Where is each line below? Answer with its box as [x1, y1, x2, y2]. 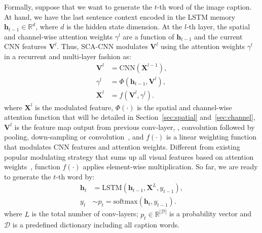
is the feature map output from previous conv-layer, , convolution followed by [14, 121, 255, 132]
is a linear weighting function [166, 131, 256, 142]
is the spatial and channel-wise [137, 102, 232, 112]
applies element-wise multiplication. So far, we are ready [83, 161, 258, 172]
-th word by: [56, 171, 95, 181]
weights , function [4, 161, 60, 172]
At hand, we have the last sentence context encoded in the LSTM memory [4, 11, 236, 22]
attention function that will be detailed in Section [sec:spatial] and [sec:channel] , [4, 112, 255, 122]
